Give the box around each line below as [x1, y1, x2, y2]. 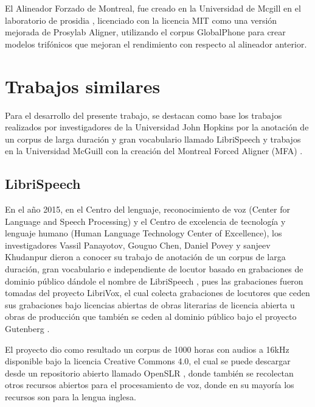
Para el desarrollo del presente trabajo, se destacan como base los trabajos [5, 108, 282, 121]
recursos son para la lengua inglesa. [5, 390, 136, 403]
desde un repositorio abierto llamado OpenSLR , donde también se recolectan [5, 366, 294, 379]
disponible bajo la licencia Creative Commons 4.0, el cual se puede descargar [5, 355, 291, 367]
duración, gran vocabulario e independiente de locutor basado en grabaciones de [5, 263, 303, 275]
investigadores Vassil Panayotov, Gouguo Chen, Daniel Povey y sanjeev [5, 238, 271, 251]
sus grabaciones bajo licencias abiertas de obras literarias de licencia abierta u [5, 298, 295, 311]
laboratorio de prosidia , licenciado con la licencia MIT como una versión [5, 13, 277, 26]
